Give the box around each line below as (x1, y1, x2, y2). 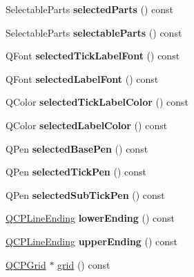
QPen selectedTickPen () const (6, 164, 146, 179)
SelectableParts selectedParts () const (6, 2, 174, 16)
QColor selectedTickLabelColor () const (6, 95, 189, 109)
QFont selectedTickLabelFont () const (6, 48, 180, 63)
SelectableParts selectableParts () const (6, 25, 182, 39)
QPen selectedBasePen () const (6, 141, 148, 155)
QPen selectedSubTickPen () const (6, 187, 165, 202)
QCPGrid (6, 257, 46, 271)
